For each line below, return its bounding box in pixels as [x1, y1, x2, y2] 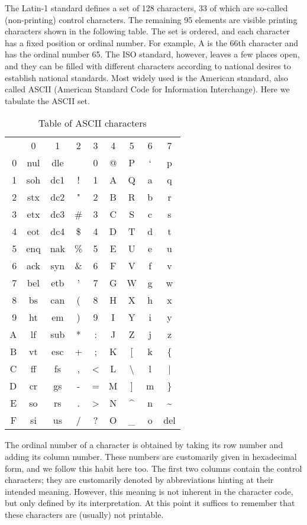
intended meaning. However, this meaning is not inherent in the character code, [5, 485, 293, 497]
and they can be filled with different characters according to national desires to [5, 59, 291, 72]
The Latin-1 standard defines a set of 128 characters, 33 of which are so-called [5, 2, 288, 14]
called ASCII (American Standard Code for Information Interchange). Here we [5, 83, 290, 95]
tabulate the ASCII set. [5, 94, 90, 107]
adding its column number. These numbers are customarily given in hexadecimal [5, 450, 297, 462]
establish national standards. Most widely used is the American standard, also [5, 71, 288, 83]
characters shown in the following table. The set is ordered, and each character [5, 25, 290, 37]
